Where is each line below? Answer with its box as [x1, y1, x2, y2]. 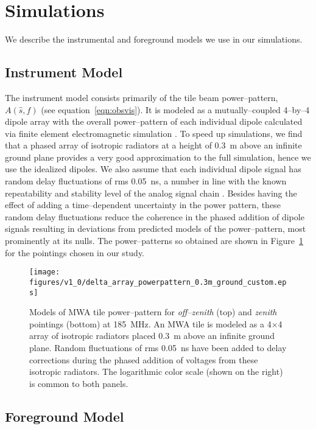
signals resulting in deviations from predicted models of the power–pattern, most [5, 222, 306, 235]
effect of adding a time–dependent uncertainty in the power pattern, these [5, 198, 281, 211]
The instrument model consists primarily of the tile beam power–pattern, [5, 91, 278, 103]
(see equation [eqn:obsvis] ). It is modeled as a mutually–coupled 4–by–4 [41, 103, 310, 116]
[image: [29, 268, 60, 277]
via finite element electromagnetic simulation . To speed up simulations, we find [5, 127, 303, 139]
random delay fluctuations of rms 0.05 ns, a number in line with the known [5, 175, 287, 187]
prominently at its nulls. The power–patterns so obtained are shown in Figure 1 [5, 234, 304, 247]
